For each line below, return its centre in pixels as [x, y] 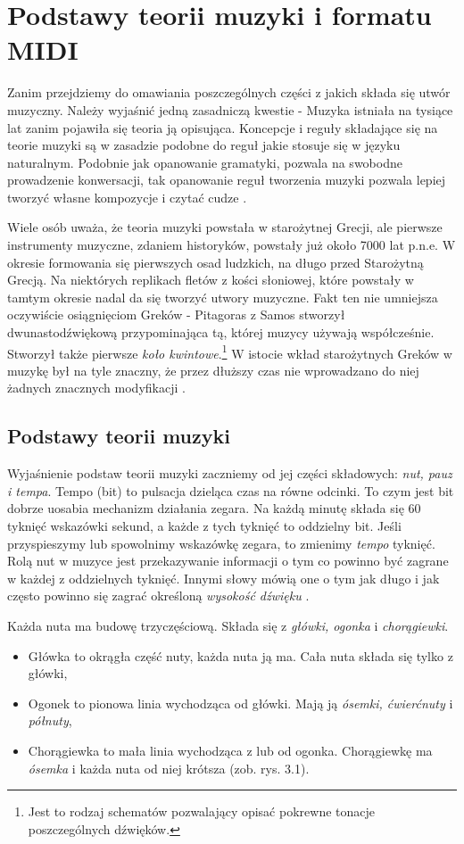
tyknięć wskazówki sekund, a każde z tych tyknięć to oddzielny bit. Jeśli [204, 526]
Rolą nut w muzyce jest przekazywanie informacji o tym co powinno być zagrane [228, 561]
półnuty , [50, 720]
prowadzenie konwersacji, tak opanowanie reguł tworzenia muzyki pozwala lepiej [227, 180]
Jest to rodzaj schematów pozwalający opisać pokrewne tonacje [201, 811]
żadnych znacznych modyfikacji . [96, 388]
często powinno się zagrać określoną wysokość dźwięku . [158, 596]
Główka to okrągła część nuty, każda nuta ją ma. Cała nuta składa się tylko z [240, 655]
